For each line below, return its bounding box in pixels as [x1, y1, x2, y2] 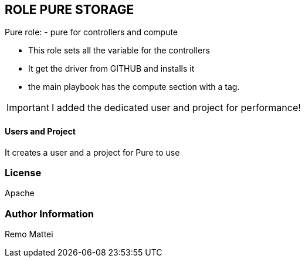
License [5, 167, 42, 179]
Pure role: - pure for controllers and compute [5, 27, 178, 38]
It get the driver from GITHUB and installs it [28, 63, 195, 74]
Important [6, 102, 49, 114]
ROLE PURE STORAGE [5, 2, 134, 17]
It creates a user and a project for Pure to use [5, 147, 180, 157]
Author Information [5, 207, 94, 220]
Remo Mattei [5, 229, 53, 240]
